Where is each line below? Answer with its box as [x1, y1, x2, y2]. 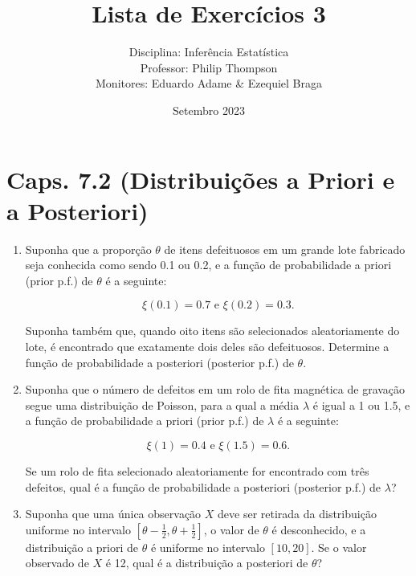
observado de [25, 554, 89, 571]
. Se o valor [311, 538, 367, 555]
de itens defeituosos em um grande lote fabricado [164, 240, 406, 257]
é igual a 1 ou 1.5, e [312, 396, 410, 413]
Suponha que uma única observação [25, 505, 202, 522]
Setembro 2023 [173, 101, 245, 118]
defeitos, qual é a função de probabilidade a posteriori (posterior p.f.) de [25, 478, 381, 495]
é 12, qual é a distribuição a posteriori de [105, 554, 308, 571]
